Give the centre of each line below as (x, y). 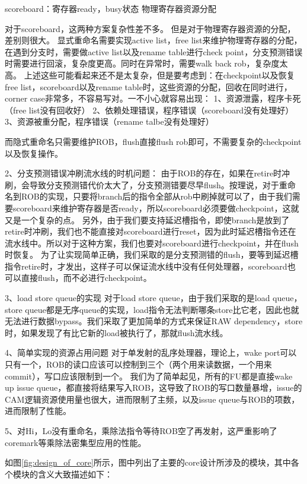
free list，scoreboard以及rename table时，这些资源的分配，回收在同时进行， (148, 86)
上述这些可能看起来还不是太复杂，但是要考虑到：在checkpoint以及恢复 (159, 75)
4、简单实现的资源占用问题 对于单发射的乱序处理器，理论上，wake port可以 (151, 352)
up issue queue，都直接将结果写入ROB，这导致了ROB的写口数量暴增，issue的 (153, 387)
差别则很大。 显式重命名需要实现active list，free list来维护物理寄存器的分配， (153, 40)
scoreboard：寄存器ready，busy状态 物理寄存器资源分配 (111, 8)
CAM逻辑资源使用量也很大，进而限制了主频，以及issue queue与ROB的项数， (152, 399)
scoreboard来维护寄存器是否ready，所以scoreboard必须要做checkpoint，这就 (156, 208)
